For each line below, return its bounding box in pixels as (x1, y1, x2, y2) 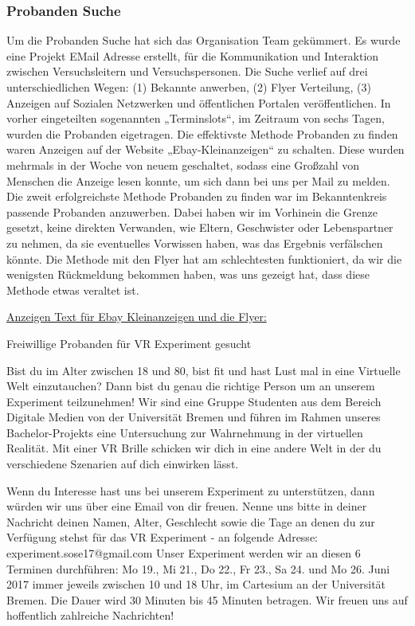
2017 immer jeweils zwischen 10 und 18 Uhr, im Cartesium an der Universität (6, 576, 386, 593)
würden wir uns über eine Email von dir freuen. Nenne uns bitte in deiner (6, 498, 367, 514)
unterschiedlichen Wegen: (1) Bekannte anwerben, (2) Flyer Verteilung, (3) (6, 79, 371, 95)
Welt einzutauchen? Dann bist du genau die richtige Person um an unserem (6, 378, 375, 394)
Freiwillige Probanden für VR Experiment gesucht (6, 335, 252, 351)
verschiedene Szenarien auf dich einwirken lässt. (6, 456, 239, 472)
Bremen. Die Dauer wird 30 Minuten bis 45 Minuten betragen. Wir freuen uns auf (6, 591, 408, 608)
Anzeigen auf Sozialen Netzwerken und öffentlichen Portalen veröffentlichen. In (6, 94, 391, 111)
